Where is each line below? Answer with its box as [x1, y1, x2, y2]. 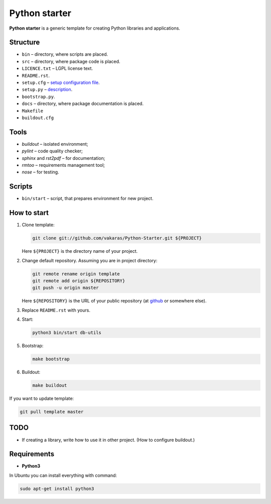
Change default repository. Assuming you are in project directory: [22, 257, 158, 263]
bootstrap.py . [22, 93, 55, 99]
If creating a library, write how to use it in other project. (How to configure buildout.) [22, 437, 195, 443]
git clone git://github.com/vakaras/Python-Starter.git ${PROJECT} [32, 235, 202, 241]
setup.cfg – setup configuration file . [22, 79, 100, 85]
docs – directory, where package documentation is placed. [22, 100, 144, 107]
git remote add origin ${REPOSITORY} [32, 278, 125, 283]
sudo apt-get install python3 [20, 485, 94, 491]
